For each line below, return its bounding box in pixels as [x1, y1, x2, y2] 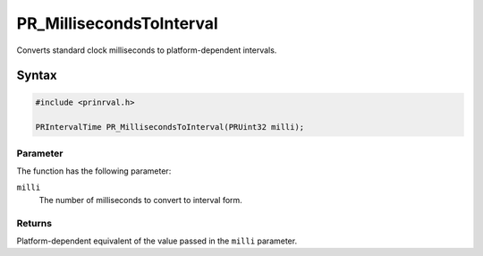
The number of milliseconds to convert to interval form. [38, 194, 243, 205]
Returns [16, 217, 53, 229]
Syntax [16, 68, 57, 83]
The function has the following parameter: [16, 166, 172, 176]
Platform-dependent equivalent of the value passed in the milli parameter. [16, 235, 298, 246]
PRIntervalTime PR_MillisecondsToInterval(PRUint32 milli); [35, 122, 305, 132]
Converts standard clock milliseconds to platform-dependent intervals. [16, 45, 277, 55]
